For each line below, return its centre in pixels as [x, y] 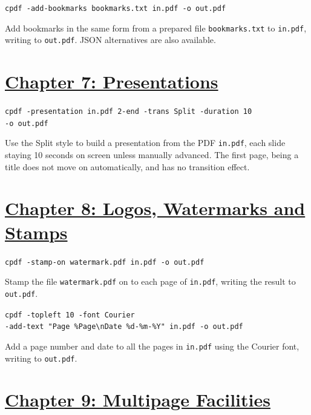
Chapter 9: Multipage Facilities [138, 400]
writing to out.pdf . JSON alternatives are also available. [110, 40]
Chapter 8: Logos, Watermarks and [155, 208]
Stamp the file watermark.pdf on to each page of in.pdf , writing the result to [150, 281]
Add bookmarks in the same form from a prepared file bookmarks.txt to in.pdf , [156, 28]
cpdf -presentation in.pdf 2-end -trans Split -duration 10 [129, 112]
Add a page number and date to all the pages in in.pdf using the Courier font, [152, 346]
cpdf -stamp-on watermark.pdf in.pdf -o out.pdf [105, 262]
